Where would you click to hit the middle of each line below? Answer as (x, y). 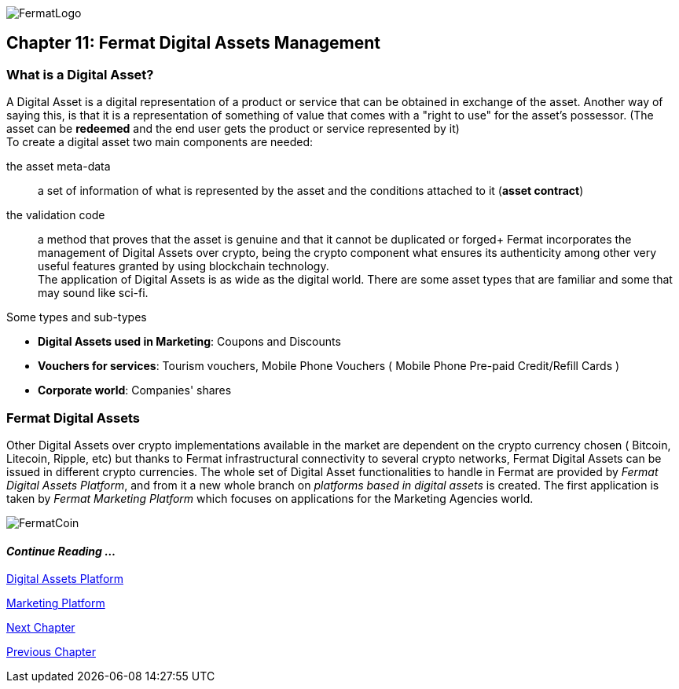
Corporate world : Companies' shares (135, 390)
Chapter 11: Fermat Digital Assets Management (194, 43)
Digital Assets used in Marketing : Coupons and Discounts (189, 342)
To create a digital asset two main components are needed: (160, 142)
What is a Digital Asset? (80, 74)
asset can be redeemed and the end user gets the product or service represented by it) (233, 129)
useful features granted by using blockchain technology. (184, 266)
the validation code (56, 215)
